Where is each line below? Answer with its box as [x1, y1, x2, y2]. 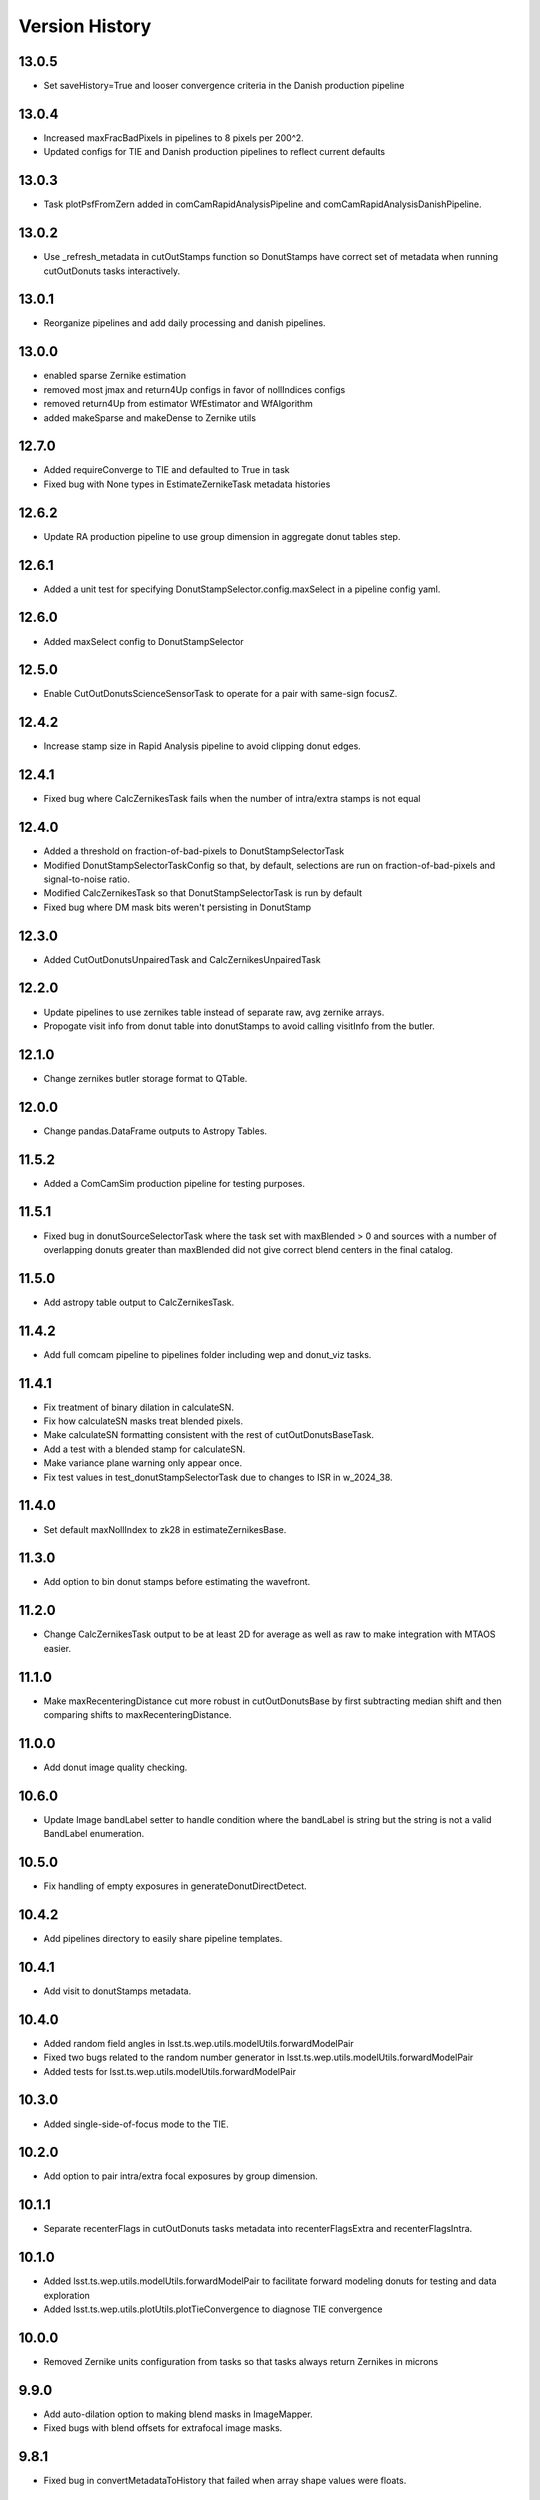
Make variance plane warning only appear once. [43, 1457, 243, 1469]
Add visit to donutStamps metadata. [43, 1985, 192, 1997]
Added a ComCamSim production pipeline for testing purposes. [43, 1177, 305, 1189]
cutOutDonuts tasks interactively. [43, 265, 181, 277]
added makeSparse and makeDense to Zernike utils [43, 411, 257, 424]
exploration [43, 2289, 90, 2301]
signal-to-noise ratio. [43, 873, 130, 885]
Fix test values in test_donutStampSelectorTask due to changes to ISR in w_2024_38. [43, 1471, 394, 1483]
